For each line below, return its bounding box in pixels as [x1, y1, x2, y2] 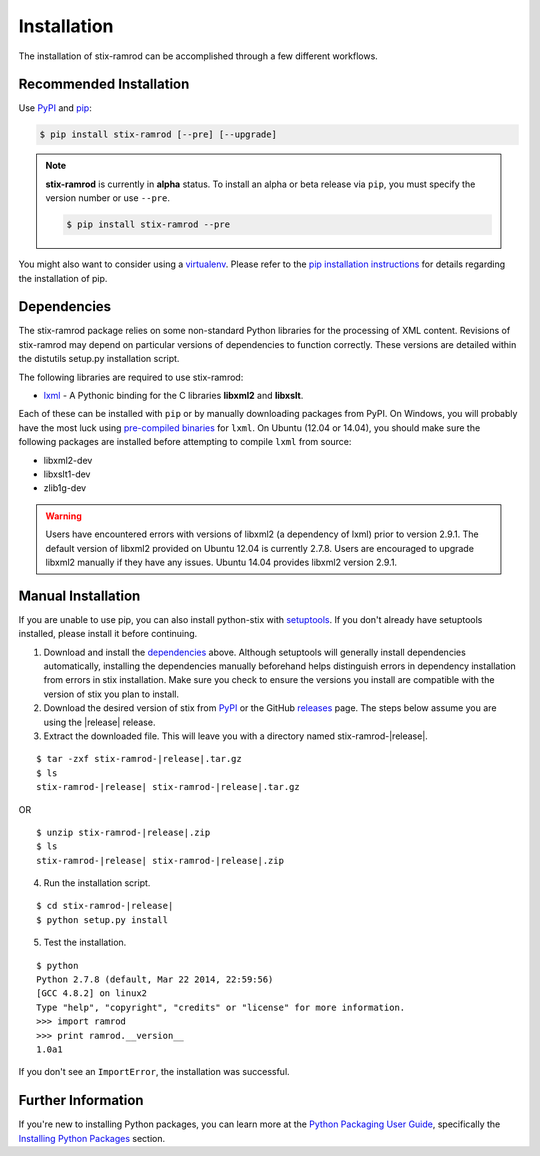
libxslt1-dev [43, 468, 91, 480]
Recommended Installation [18, 76, 190, 93]
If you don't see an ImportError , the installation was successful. [18, 1066, 290, 1078]
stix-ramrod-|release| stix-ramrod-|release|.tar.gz [36, 781, 300, 793]
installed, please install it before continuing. [18, 628, 198, 640]
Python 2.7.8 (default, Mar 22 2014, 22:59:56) [36, 974, 274, 985]
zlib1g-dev [43, 482, 87, 494]
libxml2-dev [43, 454, 93, 466]
